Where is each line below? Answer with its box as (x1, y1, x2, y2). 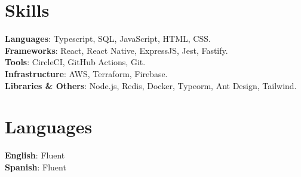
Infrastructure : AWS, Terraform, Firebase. (5, 67, 168, 80)
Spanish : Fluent (5, 160, 66, 173)
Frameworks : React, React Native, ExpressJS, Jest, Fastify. (5, 44, 228, 56)
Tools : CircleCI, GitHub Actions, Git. (5, 56, 146, 68)
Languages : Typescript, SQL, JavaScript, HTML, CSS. (5, 32, 211, 45)
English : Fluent (5, 149, 65, 161)
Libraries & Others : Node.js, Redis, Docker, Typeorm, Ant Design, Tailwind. (5, 79, 297, 91)
